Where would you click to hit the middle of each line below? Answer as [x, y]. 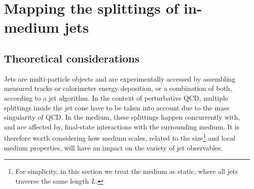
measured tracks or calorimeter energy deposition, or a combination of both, [118, 88]
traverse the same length [52, 180]
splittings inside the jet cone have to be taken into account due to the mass [117, 107]
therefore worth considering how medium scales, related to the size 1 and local [120, 137]
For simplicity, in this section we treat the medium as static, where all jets [127, 171]
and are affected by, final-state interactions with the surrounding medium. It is [122, 126]
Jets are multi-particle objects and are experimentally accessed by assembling [120, 78]
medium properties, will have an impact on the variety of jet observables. [113, 147]
